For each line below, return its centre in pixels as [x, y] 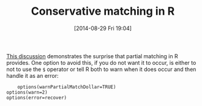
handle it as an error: [33, 75]
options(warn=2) [27, 92]
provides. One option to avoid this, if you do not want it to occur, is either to [101, 62]
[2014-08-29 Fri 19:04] [103, 28]
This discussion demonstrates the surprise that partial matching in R [92, 56]
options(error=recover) [37, 97]
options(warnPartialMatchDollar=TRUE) [67, 87]
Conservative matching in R [103, 11]
